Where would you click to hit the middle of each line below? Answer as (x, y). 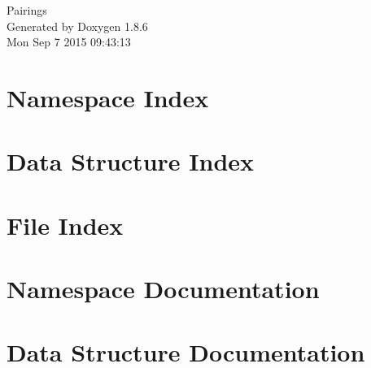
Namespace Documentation (163, 289)
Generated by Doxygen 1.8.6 (77, 26)
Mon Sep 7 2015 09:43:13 (69, 42)
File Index (65, 225)
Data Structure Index (131, 161)
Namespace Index (108, 97)
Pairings (27, 10)
